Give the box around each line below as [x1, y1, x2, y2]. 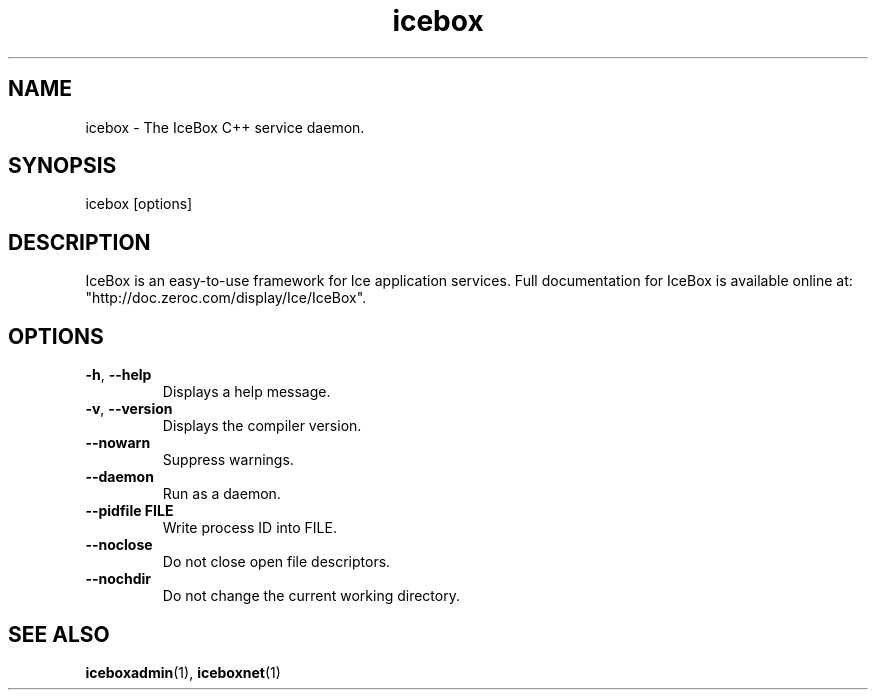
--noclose [85, 536, 153, 554]
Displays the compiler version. [162, 417, 362, 435]
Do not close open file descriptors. [162, 553, 391, 571]
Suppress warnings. [162, 451, 294, 469]
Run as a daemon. [162, 485, 281, 503]
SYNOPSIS [8, 153, 117, 179]
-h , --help [85, 366, 152, 384]
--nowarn [85, 434, 151, 452]
